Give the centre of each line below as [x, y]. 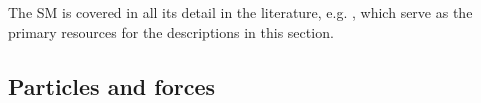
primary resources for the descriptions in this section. [171, 31]
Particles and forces [112, 85]
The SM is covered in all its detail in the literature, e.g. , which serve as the [240, 12]
